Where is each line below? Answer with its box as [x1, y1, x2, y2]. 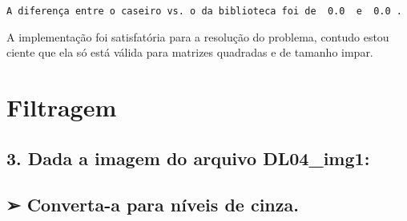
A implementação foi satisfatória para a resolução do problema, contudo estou [6, 28, 389, 45]
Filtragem [6, 91, 117, 124]
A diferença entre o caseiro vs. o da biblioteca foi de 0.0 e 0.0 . [6, 6, 402, 17]
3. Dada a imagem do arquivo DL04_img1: [6, 145, 370, 170]
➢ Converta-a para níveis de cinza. [6, 192, 299, 217]
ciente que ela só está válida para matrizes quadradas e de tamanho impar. [6, 44, 373, 61]
